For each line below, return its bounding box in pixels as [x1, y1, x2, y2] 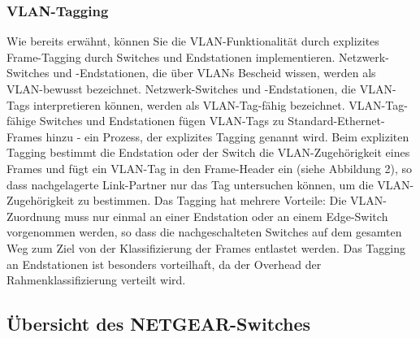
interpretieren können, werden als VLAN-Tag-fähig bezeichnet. [33, 96, 345, 113]
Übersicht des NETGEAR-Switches [6, 311, 311, 336]
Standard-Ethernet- [288, 112, 385, 129]
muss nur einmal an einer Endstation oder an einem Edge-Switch [64, 207, 388, 224]
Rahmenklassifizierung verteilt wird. [6, 271, 186, 288]
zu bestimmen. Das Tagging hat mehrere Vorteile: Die [77, 192, 347, 209]
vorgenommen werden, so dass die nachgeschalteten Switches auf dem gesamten [6, 223, 402, 240]
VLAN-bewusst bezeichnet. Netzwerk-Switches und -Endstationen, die [6, 80, 357, 97]
